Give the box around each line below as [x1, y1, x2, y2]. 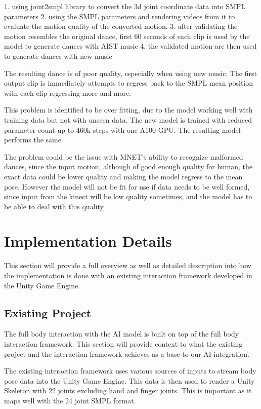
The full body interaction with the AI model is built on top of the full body [4, 328, 239, 339]
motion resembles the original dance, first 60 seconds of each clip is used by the [4, 30, 250, 41]
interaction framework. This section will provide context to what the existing [4, 338, 243, 349]
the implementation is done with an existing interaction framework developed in [4, 270, 252, 280]
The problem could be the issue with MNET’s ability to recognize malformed [4, 151, 243, 162]
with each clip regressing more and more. [4, 87, 132, 98]
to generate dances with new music [4, 50, 112, 61]
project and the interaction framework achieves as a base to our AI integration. [4, 348, 250, 359]
